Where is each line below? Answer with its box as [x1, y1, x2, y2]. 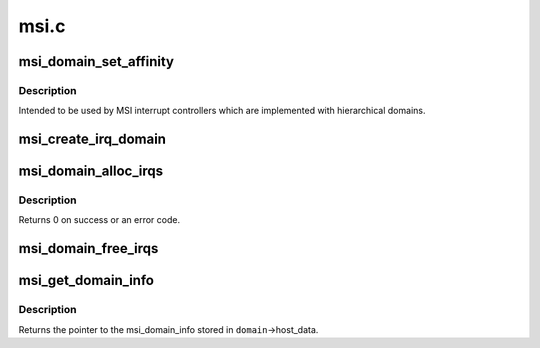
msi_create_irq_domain [18, 131, 167, 148]
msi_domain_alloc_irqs [18, 163, 164, 180]
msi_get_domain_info [18, 272, 155, 289]
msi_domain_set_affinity [18, 53, 175, 70]
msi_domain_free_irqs [18, 240, 159, 257]
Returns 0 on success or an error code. [18, 214, 180, 226]
